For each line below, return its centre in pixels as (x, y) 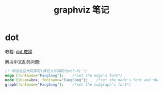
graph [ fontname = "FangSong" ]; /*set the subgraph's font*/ (68, 84)
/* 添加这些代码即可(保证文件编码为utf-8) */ (46, 71)
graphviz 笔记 (81, 10)
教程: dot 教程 (19, 51)
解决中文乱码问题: (23, 61)
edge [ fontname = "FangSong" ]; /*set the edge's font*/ (64, 76)
